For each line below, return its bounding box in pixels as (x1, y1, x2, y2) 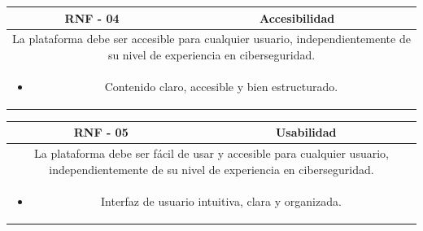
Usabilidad (275, 124, 337, 141)
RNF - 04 (64, 9, 120, 26)
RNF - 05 (73, 124, 129, 141)
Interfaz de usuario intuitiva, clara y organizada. (100, 192, 342, 209)
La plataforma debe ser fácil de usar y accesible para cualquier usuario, (34, 145, 389, 162)
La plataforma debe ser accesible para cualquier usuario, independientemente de (12, 30, 411, 47)
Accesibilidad (259, 9, 335, 26)
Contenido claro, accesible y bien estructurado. (104, 77, 338, 94)
